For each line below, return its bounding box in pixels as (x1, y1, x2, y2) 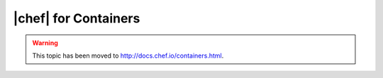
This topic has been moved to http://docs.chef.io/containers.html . (32, 51, 224, 60)
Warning (32, 39, 58, 47)
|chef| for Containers (13, 11, 140, 26)
